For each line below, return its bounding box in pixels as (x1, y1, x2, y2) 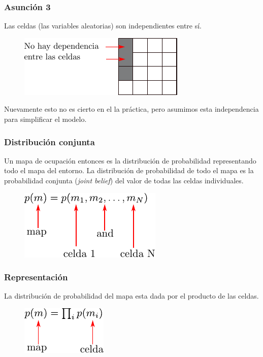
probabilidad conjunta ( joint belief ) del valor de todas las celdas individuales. (4, 175, 244, 185)
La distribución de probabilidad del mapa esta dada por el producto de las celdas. (4, 290, 259, 301)
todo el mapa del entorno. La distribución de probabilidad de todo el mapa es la (4, 165, 254, 176)
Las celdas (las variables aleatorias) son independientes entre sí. (4, 20, 202, 31)
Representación (4, 271, 68, 283)
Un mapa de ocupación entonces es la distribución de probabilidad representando (4, 155, 256, 166)
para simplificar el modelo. (4, 114, 87, 124)
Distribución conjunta (4, 135, 95, 148)
